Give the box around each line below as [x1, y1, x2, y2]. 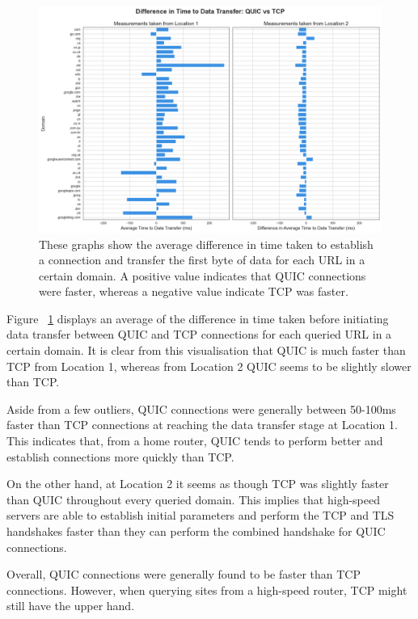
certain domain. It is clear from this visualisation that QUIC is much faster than [6, 342, 406, 359]
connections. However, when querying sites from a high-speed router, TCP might [6, 581, 407, 598]
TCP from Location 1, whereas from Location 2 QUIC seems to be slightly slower [6, 357, 412, 374]
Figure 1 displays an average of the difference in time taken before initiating [6, 309, 389, 326]
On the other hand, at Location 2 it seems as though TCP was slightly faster [6, 475, 389, 492]
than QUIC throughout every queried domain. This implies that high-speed [6, 491, 380, 507]
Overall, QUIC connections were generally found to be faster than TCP [6, 566, 361, 583]
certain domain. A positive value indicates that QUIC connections [39, 267, 366, 284]
